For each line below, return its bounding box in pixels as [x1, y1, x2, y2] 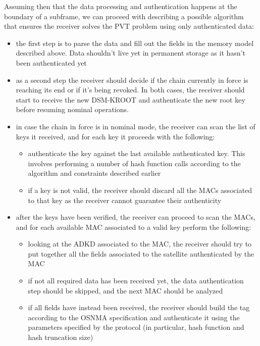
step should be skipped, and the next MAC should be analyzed [28, 285, 223, 295]
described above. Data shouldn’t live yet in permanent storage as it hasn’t [16, 47, 245, 58]
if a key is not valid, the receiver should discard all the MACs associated [28, 184, 252, 195]
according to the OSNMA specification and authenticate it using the [28, 312, 240, 322]
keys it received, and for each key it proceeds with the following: [16, 131, 215, 141]
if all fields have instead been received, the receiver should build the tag [28, 302, 250, 313]
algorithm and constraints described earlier [28, 168, 161, 178]
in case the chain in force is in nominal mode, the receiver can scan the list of [16, 121, 255, 131]
